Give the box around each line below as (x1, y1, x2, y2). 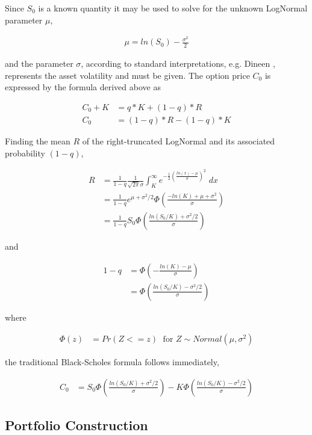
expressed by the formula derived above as (5, 81, 161, 93)
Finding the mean (5, 134, 70, 147)
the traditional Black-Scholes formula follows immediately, (5, 356, 219, 368)
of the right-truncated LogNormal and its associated (82, 134, 275, 147)
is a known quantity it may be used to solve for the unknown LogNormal (38, 2, 308, 14)
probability (5, 146, 45, 159)
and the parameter (5, 57, 73, 70)
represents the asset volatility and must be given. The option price (5, 69, 250, 81)
